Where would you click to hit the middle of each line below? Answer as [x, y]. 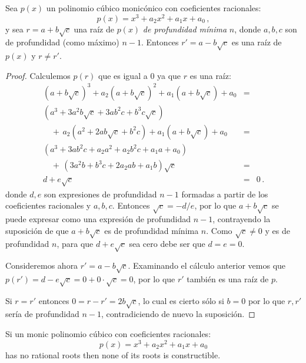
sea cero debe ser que [167, 244]
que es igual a [123, 75]
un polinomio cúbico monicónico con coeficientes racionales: [154, 8]
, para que [75, 244]
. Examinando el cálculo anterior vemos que [207, 265]
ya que [169, 75]
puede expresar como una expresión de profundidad [98, 218]
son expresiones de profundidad [100, 194]
